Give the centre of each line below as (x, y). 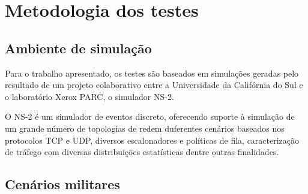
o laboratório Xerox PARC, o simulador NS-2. (89, 96)
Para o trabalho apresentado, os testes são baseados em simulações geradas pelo (152, 73)
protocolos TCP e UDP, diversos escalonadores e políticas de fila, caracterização (152, 140)
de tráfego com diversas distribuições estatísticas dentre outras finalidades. (142, 152)
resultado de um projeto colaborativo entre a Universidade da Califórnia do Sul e (154, 85)
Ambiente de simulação (78, 48)
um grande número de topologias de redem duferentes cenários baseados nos (145, 128)
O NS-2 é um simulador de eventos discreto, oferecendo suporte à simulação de (150, 116)
